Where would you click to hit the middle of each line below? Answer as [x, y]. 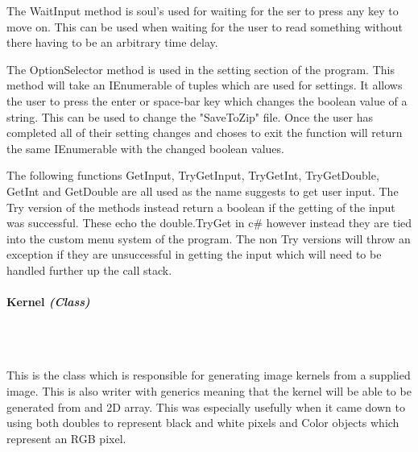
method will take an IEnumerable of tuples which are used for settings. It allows [205, 85]
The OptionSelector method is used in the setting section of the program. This [201, 69]
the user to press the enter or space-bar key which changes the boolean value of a [207, 100]
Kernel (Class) [48, 302]
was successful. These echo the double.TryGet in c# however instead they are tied [209, 223]
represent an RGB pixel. [66, 438]
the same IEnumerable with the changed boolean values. [145, 148]
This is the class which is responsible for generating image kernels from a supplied [209, 375]
